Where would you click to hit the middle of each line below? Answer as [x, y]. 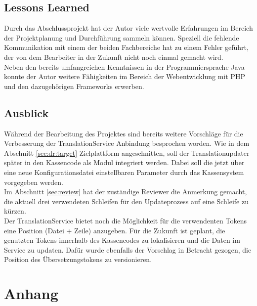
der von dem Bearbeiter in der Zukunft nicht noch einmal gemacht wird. [114, 57]
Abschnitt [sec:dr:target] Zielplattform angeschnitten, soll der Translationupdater [127, 153]
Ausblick [26, 112]
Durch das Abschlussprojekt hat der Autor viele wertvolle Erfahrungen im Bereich [128, 28]
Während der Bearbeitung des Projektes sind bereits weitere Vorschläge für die [124, 133]
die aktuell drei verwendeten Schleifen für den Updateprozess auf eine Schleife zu [126, 201]
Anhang [31, 293]
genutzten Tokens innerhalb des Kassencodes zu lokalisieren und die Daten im [122, 240]
